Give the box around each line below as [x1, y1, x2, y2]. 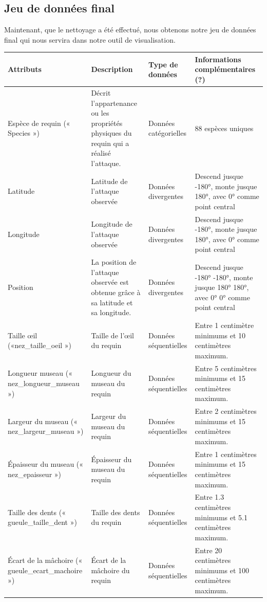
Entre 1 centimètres [195, 448, 257, 459]
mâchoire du [91, 564, 130, 575]
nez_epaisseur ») [8, 469, 62, 480]
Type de [148, 59, 178, 69]
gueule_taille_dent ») [8, 517, 77, 527]
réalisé [91, 148, 111, 158]
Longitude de [91, 218, 132, 229]
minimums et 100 [195, 564, 250, 575]
